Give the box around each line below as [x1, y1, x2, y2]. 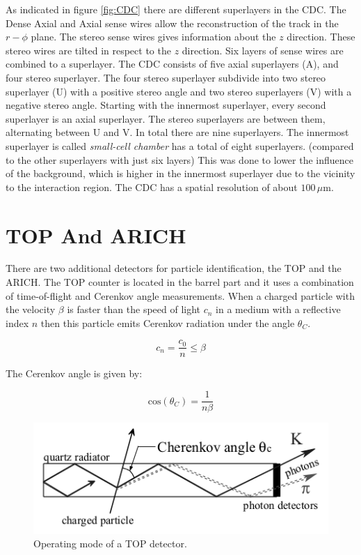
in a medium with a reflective [216, 302, 341, 317]
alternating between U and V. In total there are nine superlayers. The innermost [6, 125, 349, 139]
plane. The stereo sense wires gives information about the [31, 29, 276, 44]
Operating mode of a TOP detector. [33, 536, 187, 551]
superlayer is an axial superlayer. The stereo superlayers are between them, [6, 111, 326, 126]
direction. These [287, 29, 355, 44]
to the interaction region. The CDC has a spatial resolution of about [6, 179, 298, 194]
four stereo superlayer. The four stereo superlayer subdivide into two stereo [6, 70, 326, 84]
